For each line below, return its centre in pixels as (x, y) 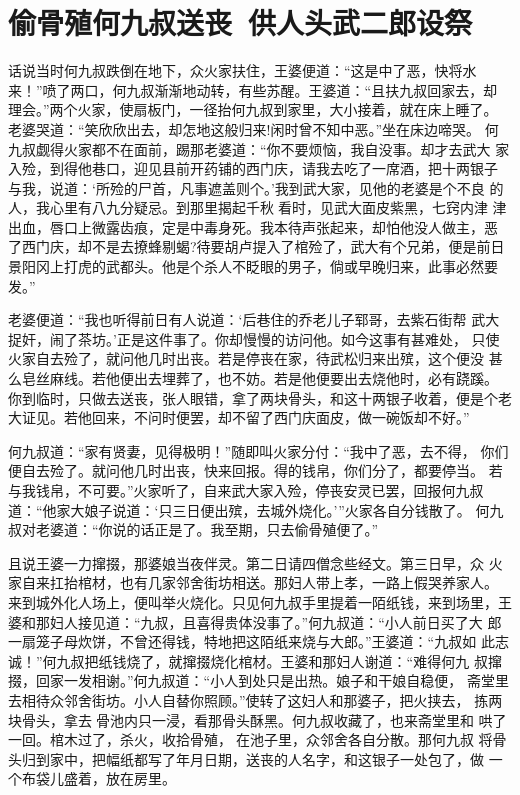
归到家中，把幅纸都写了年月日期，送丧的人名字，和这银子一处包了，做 (252, 758)
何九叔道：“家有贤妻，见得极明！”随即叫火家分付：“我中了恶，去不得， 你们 (258, 450)
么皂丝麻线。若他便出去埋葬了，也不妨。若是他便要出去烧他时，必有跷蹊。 (253, 378)
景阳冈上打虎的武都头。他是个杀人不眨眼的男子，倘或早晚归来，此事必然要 (253, 266)
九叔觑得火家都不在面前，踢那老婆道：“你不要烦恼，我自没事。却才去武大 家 (259, 148)
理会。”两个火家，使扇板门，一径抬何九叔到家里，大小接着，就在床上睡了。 (253, 109)
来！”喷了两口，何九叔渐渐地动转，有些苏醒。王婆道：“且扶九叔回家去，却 (253, 89)
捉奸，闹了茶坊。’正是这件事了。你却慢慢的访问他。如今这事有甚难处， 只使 (254, 338)
